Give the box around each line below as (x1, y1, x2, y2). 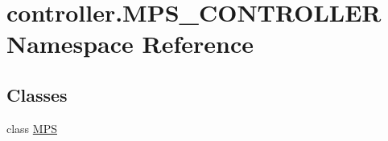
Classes (6, 82, 68, 107)
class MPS (6, 119, 57, 136)
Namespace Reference (6, 27, 254, 60)
